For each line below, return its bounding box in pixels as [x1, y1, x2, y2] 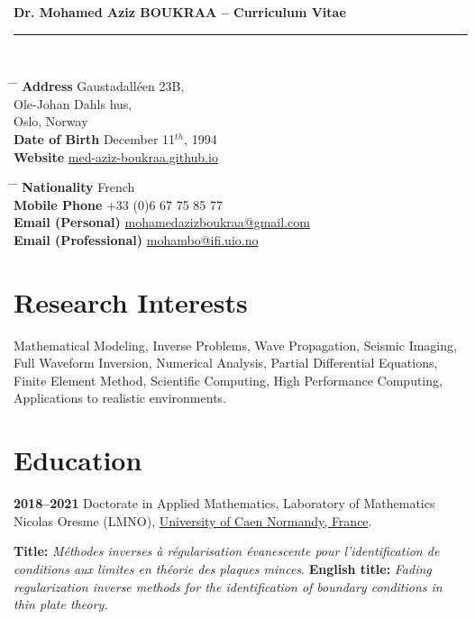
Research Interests [14, 283, 248, 320]
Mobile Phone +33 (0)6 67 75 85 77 [14, 195, 224, 214]
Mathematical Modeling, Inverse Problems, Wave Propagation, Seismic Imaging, [14, 335, 457, 354]
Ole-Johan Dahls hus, [14, 94, 132, 113]
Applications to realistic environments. [14, 388, 226, 407]
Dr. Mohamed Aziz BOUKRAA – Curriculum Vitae [14, 3, 346, 21]
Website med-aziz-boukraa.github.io [14, 147, 218, 166]
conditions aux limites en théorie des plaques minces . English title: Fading [14, 559, 432, 578]
